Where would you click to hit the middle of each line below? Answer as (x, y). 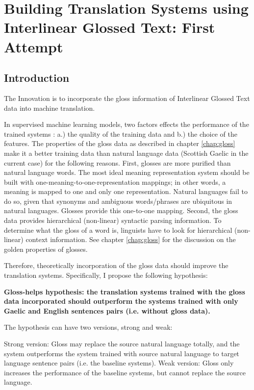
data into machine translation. (50, 108)
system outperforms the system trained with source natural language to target (122, 353)
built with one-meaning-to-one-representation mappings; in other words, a (115, 182)
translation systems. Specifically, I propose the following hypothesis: (106, 275)
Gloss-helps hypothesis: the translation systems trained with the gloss (125, 291)
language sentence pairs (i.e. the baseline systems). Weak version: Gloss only (119, 363)
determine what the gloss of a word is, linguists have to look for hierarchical (118, 230)
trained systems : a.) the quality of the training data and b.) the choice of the (121, 134)
